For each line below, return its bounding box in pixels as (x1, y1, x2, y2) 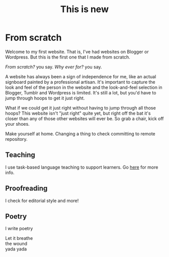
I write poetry (5, 226, 33, 232)
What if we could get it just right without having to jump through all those (5, 105, 156, 111)
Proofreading (5, 184, 48, 193)
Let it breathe (5, 235, 33, 241)
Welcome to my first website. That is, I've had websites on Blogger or (5, 48, 149, 55)
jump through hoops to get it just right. (5, 95, 85, 101)
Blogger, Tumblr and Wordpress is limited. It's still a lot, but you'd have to (5, 89, 156, 95)
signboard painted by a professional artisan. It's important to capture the (5, 79, 156, 85)
